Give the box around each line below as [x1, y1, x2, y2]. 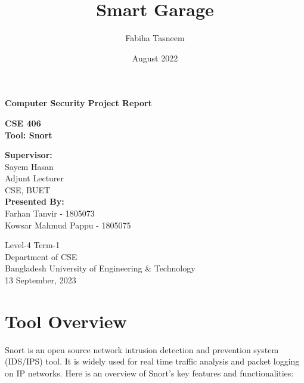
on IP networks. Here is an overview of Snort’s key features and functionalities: [5, 366, 294, 379]
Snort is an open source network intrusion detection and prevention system [5, 343, 279, 356]
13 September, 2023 [5, 274, 76, 286]
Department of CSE [5, 250, 77, 262]
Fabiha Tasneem [125, 32, 185, 44]
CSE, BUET [5, 183, 51, 196]
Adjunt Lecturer [5, 172, 64, 184]
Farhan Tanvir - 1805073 [5, 207, 95, 220]
